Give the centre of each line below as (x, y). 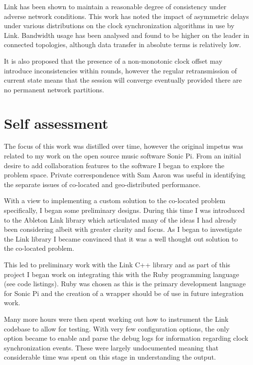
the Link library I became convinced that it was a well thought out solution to (121, 238)
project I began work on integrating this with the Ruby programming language (122, 274)
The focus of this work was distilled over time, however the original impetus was (124, 146)
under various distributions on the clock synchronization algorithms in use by (119, 26)
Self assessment (56, 123)
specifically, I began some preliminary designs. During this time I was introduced (125, 210)
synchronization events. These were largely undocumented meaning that (111, 347)
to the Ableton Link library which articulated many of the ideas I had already (120, 219)
